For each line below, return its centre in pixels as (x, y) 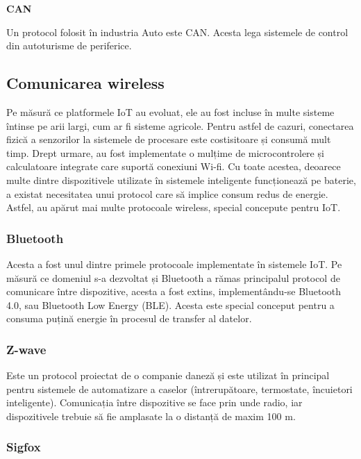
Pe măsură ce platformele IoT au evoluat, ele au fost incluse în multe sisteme (170, 111)
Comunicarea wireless (85, 83)
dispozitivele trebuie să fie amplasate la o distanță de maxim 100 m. (151, 416)
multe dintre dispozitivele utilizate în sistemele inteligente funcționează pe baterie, (181, 180)
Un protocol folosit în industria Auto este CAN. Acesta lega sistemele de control (177, 32)
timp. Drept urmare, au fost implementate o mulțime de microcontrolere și (165, 152)
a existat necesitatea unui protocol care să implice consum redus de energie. (167, 193)
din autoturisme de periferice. (69, 45)
